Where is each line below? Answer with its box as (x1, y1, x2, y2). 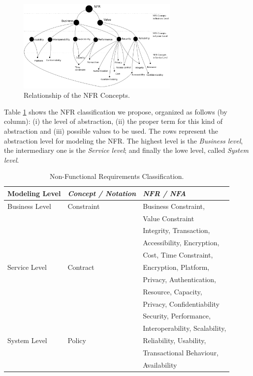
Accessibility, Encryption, (143, 237, 220, 248)
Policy (67, 335, 86, 346)
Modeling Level (7, 188, 61, 198)
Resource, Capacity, (143, 286, 202, 296)
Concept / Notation (67, 188, 136, 198)
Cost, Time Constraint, (143, 250, 213, 260)
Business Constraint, (143, 201, 205, 211)
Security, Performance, (143, 311, 211, 321)
